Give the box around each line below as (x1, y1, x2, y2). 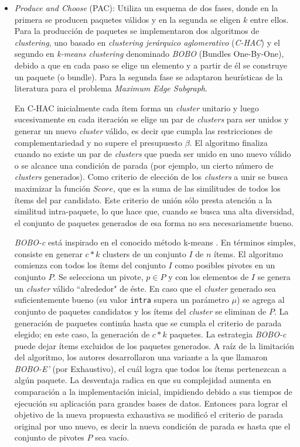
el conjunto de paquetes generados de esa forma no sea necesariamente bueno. (14, 216, 294, 228)
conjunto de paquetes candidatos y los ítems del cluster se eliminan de (14, 305, 267, 317)
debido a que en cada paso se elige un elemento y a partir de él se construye (14, 59, 287, 71)
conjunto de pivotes (14, 431, 84, 443)
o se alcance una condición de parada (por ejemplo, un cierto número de (14, 159, 274, 171)
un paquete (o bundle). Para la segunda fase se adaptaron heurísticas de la (14, 70, 283, 83)
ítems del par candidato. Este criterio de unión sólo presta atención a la (14, 193, 272, 206)
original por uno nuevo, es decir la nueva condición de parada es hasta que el (14, 419, 291, 432)
